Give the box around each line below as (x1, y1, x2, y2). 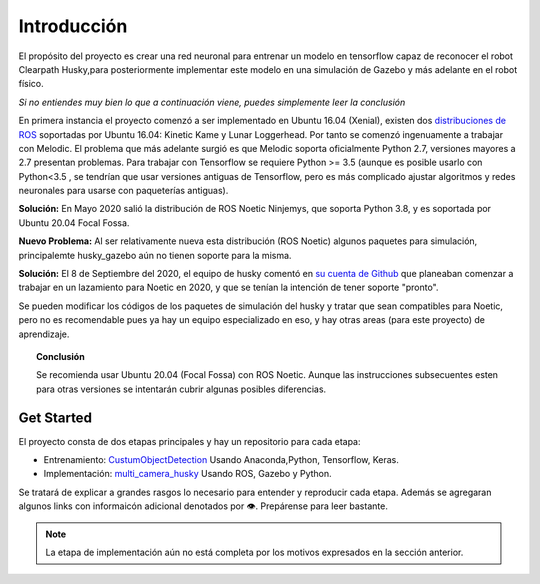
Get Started (18, 409, 92, 426)
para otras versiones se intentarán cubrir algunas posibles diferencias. (36, 383, 327, 395)
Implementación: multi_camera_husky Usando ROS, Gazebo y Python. (43, 468, 332, 480)
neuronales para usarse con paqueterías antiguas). (18, 185, 229, 197)
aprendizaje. (18, 328, 70, 340)
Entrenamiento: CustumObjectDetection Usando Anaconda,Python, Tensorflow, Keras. (43, 454, 399, 466)
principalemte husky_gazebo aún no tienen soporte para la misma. (18, 249, 292, 261)
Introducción (18, 15, 128, 37)
